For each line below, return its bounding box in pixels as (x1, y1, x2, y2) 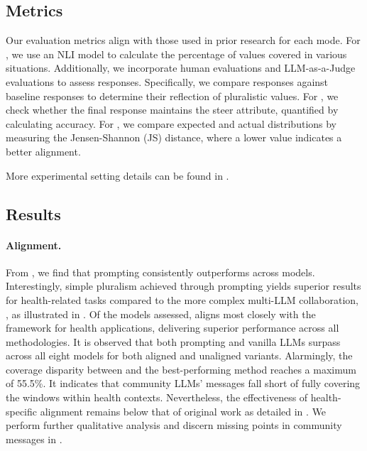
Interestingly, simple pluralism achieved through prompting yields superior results (6, 278, 361, 293)
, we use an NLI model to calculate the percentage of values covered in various (6, 46, 347, 61)
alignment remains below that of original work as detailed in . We (40, 403, 327, 418)
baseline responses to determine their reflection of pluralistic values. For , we (6, 88, 339, 103)
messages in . (6, 431, 62, 446)
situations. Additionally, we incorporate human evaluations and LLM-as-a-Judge (6, 60, 356, 75)
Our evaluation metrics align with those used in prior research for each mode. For (6, 33, 361, 48)
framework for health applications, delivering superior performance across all (6, 320, 339, 335)
